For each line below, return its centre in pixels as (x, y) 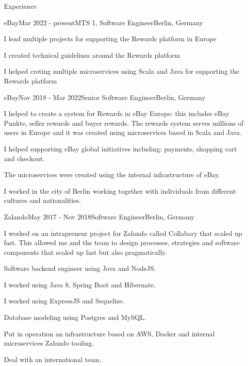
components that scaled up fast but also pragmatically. (85, 252)
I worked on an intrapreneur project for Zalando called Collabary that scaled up (123, 233)
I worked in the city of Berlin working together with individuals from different (120, 191)
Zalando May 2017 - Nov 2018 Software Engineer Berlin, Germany (99, 216)
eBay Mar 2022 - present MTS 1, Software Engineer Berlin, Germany (104, 22)
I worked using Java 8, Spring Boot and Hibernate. (80, 284)
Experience (20, 6)
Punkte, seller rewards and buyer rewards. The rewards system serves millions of (124, 123)
